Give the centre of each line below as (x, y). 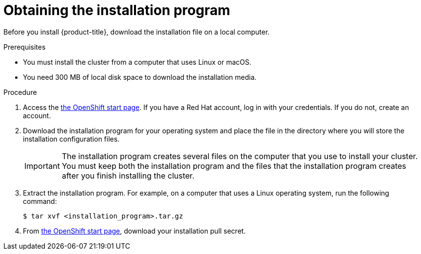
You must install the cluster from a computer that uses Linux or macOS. (137, 62)
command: (40, 201)
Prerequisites (25, 47)
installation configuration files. (71, 139)
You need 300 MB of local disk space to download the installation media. (140, 77)
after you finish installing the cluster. (128, 175)
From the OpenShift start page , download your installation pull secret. (134, 231)
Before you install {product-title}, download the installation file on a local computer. (137, 32)
